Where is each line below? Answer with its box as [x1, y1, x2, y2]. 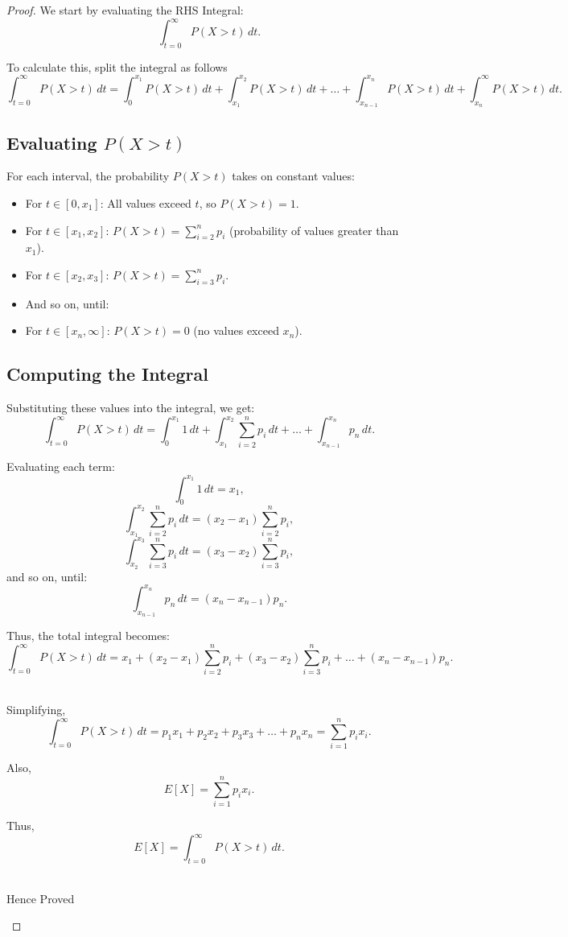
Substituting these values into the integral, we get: [6, 399, 255, 416]
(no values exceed [193, 322, 279, 339]
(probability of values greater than [228, 221, 399, 238]
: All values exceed [100, 194, 191, 211]
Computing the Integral [6, 361, 208, 386]
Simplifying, [6, 701, 66, 718]
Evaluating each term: [6, 458, 115, 475]
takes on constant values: [232, 167, 355, 184]
